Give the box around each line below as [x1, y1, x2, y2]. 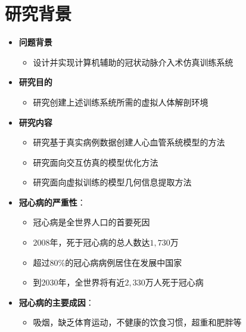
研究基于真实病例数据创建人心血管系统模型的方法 [33, 136, 225, 148]
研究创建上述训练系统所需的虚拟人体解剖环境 [33, 95, 208, 108]
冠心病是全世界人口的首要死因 [33, 216, 150, 228]
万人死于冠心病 [145, 276, 204, 288]
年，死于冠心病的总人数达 [49, 236, 150, 249]
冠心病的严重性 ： [18, 196, 86, 208]
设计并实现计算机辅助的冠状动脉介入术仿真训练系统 [33, 55, 233, 68]
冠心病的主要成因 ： [18, 296, 94, 308]
